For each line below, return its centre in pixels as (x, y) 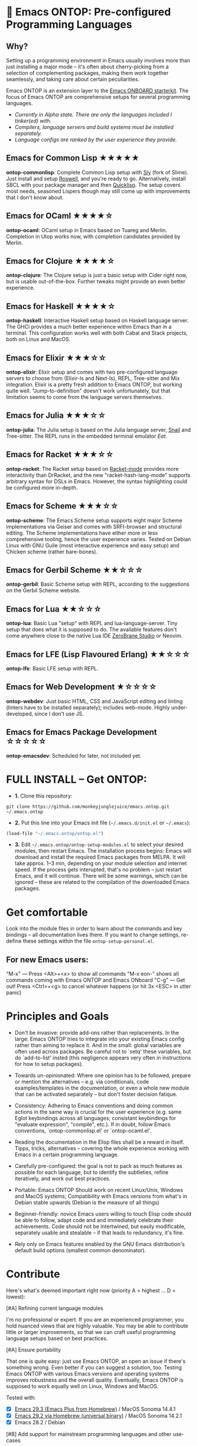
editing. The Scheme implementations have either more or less (82, 533)
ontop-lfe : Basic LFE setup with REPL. (52, 668)
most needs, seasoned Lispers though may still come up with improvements (98, 191)
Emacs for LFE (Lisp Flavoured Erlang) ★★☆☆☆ (98, 654)
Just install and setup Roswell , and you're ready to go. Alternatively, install (96, 179)
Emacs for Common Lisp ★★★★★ (73, 158)
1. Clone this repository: (43, 795)
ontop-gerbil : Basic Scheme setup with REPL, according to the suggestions (98, 584)
